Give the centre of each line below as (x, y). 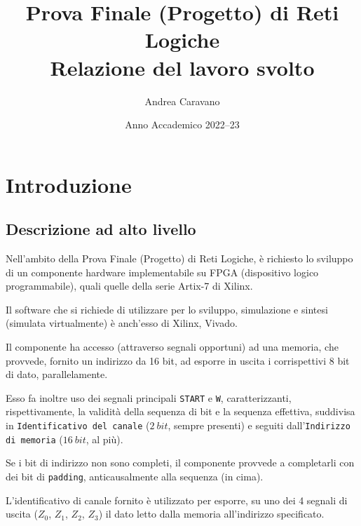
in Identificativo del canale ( (78, 425)
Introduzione (69, 184)
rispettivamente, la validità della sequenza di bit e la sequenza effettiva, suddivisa (180, 411)
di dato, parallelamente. (57, 374)
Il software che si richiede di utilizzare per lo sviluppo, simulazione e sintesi (167, 309)
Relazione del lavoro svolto (182, 67)
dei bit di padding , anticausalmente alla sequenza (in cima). (135, 476)
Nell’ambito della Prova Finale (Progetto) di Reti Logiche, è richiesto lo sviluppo (179, 258)
